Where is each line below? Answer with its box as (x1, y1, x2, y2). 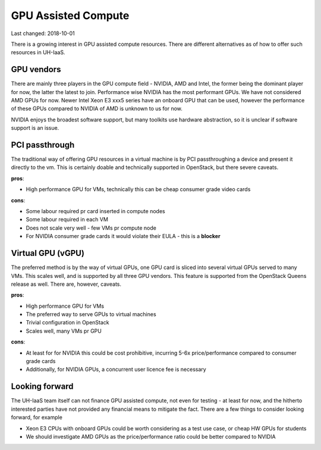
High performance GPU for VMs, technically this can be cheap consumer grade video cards (26, 186, 251, 193)
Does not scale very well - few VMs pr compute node (26, 224, 157, 232)
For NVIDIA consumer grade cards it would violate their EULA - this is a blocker (26, 233, 221, 240)
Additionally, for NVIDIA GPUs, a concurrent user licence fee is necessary (26, 366, 206, 373)
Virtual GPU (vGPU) (11, 248, 84, 258)
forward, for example (11, 414, 62, 421)
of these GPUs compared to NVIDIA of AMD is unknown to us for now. (11, 105, 182, 112)
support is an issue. (11, 124, 59, 132)
